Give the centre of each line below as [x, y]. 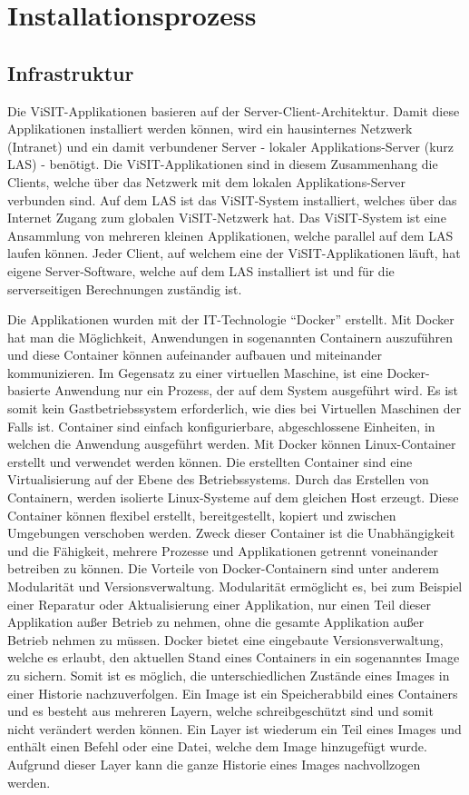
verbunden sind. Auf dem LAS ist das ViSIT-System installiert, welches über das [232, 199]
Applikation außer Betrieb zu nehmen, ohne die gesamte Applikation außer [216, 622]
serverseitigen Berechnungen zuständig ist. [125, 288]
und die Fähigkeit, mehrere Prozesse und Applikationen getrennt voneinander [223, 550]
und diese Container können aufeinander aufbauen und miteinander [195, 355]
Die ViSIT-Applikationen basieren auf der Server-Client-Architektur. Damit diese [234, 110]
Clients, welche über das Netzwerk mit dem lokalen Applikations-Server [207, 181]
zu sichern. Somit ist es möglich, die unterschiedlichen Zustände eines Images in [229, 675]
